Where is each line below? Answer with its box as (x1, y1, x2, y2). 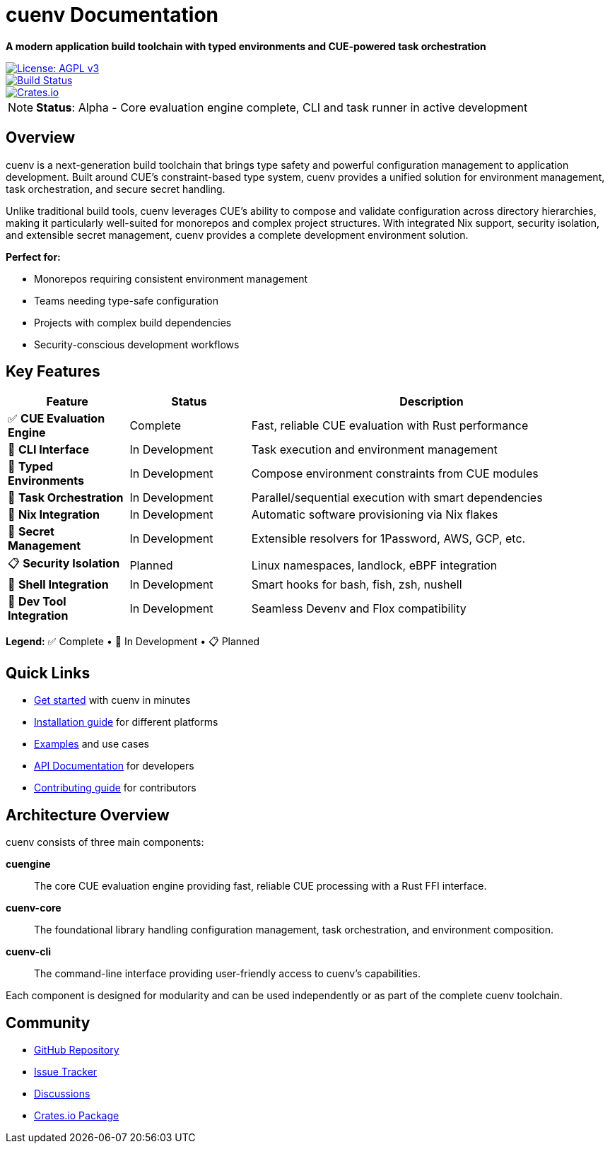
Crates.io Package (34, 1109, 119, 1121)
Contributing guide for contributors (34, 782, 197, 794)
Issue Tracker (34, 1065, 98, 1078)
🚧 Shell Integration (8, 577, 109, 592)
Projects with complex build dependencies (34, 316, 232, 329)
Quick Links (6, 664, 90, 682)
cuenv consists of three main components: (6, 836, 204, 849)
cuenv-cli (6, 945, 51, 958)
